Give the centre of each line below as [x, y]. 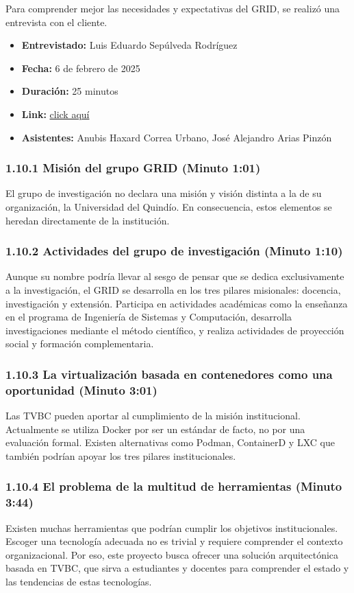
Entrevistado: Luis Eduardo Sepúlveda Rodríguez [129, 45]
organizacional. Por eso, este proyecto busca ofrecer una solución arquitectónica [172, 554]
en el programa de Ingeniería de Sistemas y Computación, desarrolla [149, 317]
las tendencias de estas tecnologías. [79, 581]
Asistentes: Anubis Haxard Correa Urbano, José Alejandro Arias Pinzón [177, 137]
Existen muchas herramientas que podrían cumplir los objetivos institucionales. [172, 527]
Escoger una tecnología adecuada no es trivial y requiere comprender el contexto [174, 541]
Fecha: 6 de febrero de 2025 [81, 68]
